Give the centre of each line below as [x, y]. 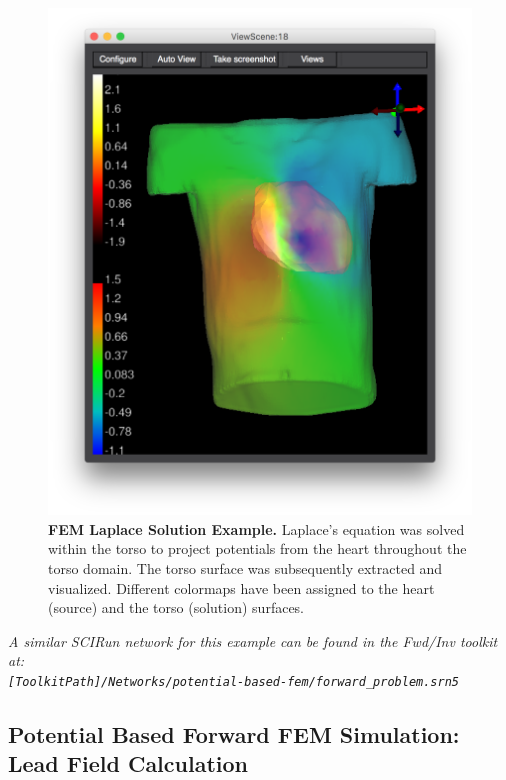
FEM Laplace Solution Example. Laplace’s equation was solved [256, 528]
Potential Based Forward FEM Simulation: [234, 734]
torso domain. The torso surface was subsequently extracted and [245, 567]
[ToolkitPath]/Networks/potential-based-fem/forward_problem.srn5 [234, 681]
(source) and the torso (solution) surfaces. [176, 607]
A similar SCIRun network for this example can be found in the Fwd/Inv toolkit [253, 640]
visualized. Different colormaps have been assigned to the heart [241, 587]
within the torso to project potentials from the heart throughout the [257, 548]
